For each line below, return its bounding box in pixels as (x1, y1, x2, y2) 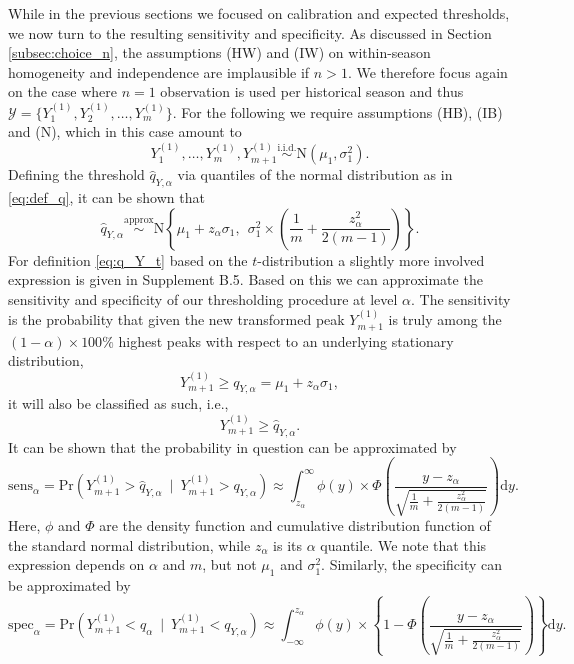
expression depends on (8, 554, 145, 575)
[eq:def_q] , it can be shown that (8, 186, 205, 207)
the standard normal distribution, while (8, 534, 251, 555)
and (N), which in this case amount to (8, 121, 242, 142)
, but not (202, 554, 257, 575)
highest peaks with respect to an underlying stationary (118, 330, 454, 351)
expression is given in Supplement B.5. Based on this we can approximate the (8, 269, 483, 290)
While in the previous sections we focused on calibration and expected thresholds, (8, 3, 510, 23)
